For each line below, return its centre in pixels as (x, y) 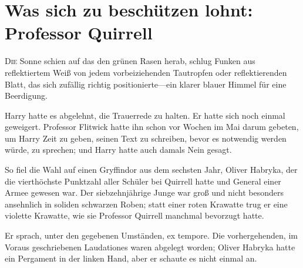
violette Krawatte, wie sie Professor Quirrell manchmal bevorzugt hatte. (134, 215)
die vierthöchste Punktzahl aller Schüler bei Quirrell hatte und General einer (143, 181)
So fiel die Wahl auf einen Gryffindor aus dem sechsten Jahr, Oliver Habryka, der (151, 170)
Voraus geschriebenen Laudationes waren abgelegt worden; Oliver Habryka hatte (150, 247)
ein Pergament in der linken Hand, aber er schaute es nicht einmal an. (131, 258)
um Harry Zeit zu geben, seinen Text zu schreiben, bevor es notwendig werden (146, 138)
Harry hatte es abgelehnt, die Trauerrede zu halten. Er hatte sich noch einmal (145, 115)
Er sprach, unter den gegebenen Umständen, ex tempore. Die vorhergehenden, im (151, 235)
